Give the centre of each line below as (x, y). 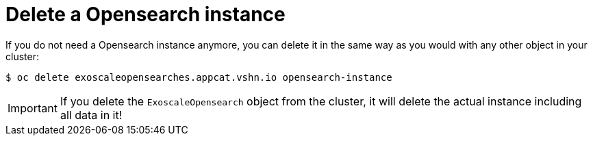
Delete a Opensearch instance (146, 14)
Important (33, 108)
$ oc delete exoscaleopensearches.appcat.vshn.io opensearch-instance (199, 77)
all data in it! (91, 115)
